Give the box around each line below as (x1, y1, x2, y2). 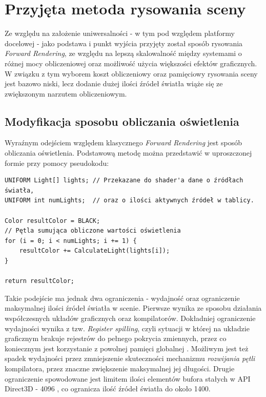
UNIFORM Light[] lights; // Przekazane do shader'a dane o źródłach (5, 177, 243, 184)
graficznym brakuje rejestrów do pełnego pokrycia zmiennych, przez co (5, 333, 227, 344)
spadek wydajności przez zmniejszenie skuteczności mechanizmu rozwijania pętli (5, 353, 255, 364)
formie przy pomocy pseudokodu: (5, 157, 109, 168)
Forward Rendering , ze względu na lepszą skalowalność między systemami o (5, 48, 242, 59)
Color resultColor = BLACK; (5, 217, 100, 224)
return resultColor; (5, 277, 75, 285)
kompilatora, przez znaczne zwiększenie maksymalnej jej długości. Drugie (5, 363, 235, 373)
